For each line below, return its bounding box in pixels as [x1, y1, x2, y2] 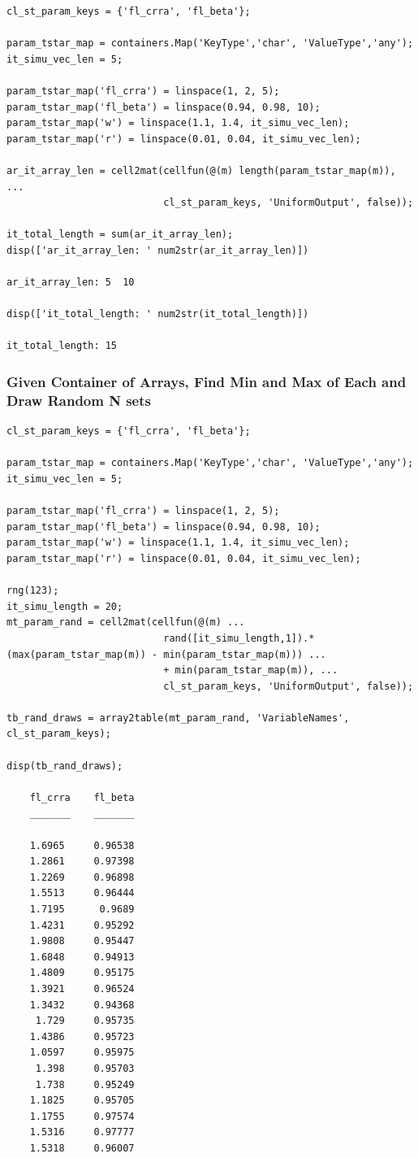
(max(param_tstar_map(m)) [6, 648, 146, 660]
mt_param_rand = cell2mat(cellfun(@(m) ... [6, 616, 245, 629]
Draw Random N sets [6, 390, 151, 410]
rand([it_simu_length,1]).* [163, 632, 315, 644]
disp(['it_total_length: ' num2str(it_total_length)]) [6, 308, 309, 320]
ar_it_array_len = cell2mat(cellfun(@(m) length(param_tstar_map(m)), [6, 164, 396, 176]
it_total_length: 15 [6, 340, 118, 352]
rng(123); [6, 585, 59, 597]
